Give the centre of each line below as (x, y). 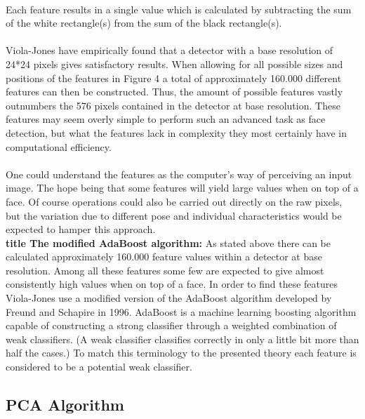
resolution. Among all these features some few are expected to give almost (165, 270)
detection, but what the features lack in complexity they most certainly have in (176, 132)
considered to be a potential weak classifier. (99, 367)
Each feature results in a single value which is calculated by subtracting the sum (179, 9)
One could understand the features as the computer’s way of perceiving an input (179, 174)
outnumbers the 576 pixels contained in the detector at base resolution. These (173, 105)
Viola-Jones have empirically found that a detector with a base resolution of (170, 50)
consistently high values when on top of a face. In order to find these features (172, 284)
